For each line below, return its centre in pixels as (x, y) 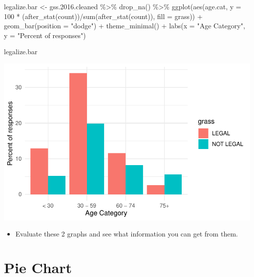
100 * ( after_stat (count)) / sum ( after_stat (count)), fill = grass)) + (103, 16)
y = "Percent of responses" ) (45, 35)
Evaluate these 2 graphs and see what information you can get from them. (127, 234)
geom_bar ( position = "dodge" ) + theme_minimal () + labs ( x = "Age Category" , (125, 26)
